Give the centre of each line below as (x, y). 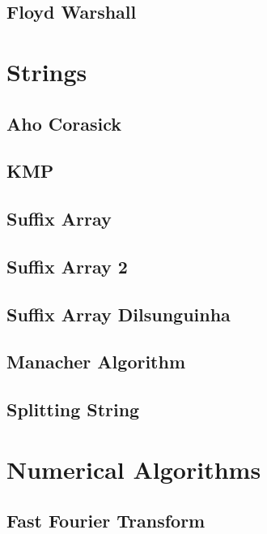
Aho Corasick (64, 123)
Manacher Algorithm (96, 362)
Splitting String (73, 409)
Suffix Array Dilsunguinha (119, 314)
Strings (47, 71)
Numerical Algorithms (134, 469)
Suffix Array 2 (67, 266)
